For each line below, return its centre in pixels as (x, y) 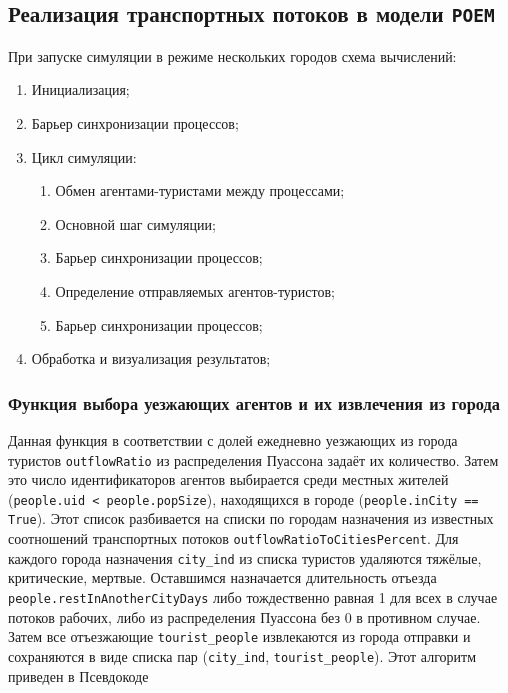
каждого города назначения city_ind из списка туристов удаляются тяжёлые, (245, 557)
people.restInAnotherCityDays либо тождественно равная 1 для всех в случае (253, 597)
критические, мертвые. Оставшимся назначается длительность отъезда (222, 577)
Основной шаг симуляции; (135, 223)
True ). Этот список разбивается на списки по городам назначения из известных (251, 518)
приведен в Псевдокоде (78, 675)
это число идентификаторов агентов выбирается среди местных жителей (228, 479)
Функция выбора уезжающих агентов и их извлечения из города (254, 402)
